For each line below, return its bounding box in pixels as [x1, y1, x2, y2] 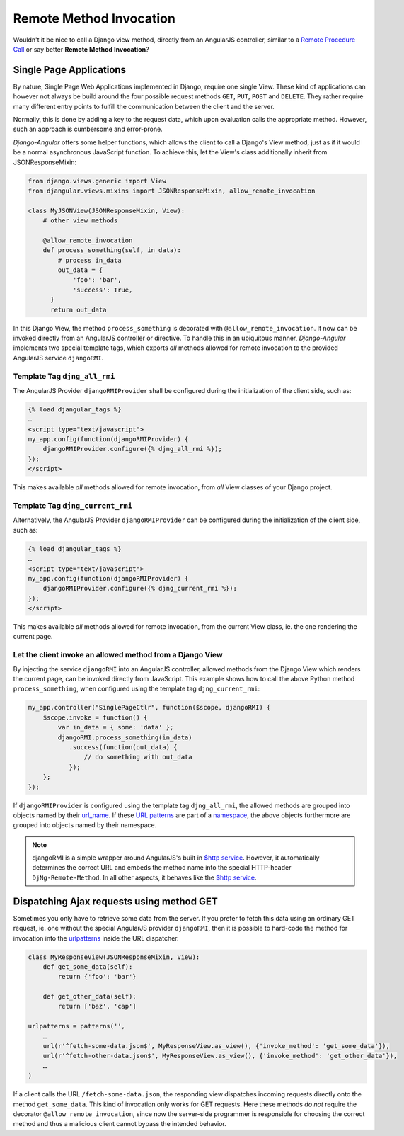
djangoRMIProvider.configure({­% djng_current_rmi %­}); [42, 584, 237, 593]
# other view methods [42, 217, 118, 225]
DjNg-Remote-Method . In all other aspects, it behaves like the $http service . [32, 873, 257, 882]
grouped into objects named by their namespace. [13, 821, 157, 829]
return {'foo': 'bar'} [57, 972, 137, 981]
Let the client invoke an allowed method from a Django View [13, 650, 223, 660]
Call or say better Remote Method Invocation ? [13, 45, 149, 53]
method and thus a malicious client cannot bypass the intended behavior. [13, 1120, 226, 1128]
